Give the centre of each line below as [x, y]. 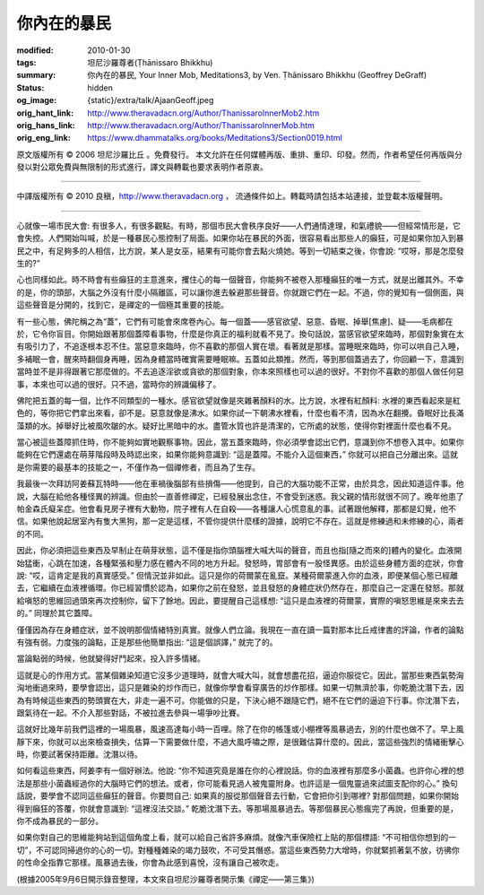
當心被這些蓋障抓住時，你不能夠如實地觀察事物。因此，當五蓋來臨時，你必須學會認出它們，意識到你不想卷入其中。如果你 [240, 442]
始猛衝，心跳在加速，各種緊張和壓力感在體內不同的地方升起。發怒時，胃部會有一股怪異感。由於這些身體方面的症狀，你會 [240, 563]
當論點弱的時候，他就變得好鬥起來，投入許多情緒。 [111, 658]
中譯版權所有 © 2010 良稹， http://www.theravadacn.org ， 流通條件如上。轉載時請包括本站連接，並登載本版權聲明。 [232, 196]
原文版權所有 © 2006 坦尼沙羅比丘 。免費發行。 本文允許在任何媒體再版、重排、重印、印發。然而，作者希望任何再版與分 [240, 154]
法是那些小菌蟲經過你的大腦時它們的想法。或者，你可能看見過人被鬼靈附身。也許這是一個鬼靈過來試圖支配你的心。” [229, 783]
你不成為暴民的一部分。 [60, 821]
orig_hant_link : [45, 113]
